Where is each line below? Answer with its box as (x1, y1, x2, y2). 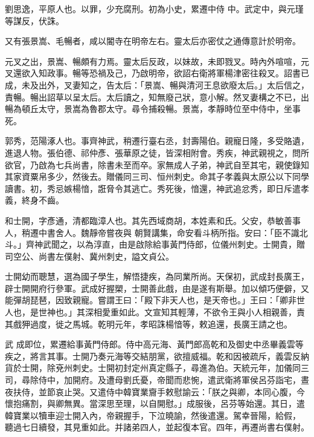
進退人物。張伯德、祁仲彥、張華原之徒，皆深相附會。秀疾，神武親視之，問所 (5, 146, 309, 159)
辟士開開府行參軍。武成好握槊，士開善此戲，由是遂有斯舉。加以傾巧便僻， (5, 281, 301, 294)
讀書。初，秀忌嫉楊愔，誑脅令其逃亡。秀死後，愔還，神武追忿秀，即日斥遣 (5, 182, 301, 194)
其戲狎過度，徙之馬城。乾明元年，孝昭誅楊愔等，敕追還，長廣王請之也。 (5, 317, 292, 330)
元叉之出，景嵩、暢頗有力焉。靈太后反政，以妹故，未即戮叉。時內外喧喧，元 (5, 54, 309, 67)
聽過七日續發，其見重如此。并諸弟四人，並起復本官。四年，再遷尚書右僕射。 (5, 421, 309, 433)
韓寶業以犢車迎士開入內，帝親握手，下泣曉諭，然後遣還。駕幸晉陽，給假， (5, 409, 301, 421)
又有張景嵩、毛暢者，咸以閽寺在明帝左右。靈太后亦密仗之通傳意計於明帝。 (5, 34, 301, 47)
